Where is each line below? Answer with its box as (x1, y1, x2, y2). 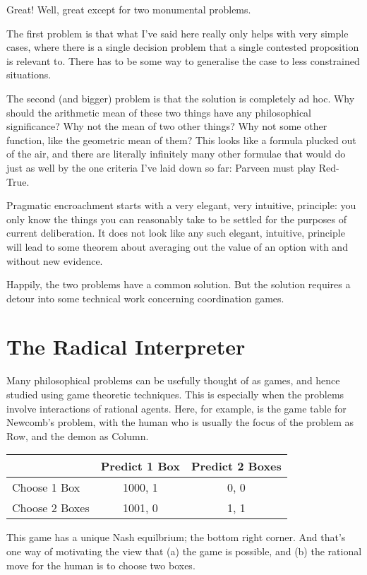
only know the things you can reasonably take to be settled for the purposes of (6, 211, 347, 226)
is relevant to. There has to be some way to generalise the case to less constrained (6, 53, 360, 68)
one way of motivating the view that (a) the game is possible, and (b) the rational (6, 543, 362, 558)
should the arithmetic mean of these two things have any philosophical (6, 105, 312, 119)
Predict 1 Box (100, 458, 180, 475)
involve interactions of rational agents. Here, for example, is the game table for (6, 401, 347, 415)
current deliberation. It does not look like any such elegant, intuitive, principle (6, 225, 345, 240)
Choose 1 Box (12, 479, 80, 496)
